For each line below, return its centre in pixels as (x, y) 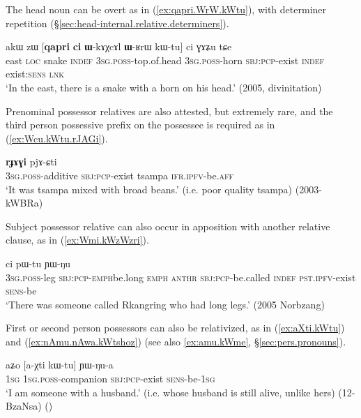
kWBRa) (24, 203)
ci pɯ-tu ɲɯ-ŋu (38, 263)
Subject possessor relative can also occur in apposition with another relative (168, 226)
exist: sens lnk (35, 74)
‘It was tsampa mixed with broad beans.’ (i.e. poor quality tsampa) (149, 189)
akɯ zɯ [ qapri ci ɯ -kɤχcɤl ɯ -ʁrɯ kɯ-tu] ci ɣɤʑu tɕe (119, 46)
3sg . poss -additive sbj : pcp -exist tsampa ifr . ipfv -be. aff (120, 175)
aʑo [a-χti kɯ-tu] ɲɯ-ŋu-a (60, 365)
